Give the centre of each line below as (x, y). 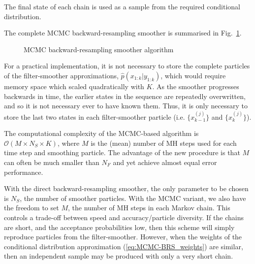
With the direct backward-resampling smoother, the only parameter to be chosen (126, 188)
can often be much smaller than (52, 162)
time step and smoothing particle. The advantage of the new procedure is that (122, 152)
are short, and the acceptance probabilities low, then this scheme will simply (119, 227)
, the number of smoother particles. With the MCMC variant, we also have (133, 198)
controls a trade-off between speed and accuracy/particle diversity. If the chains (124, 217)
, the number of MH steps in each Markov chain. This (149, 208)
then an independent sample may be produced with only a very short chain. (119, 256)
